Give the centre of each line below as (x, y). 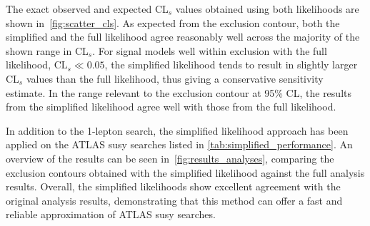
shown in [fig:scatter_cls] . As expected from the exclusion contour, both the (173, 22)
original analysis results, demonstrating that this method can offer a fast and (174, 200)
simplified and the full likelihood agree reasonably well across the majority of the (183, 37)
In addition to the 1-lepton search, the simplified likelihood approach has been (177, 130)
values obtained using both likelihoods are (267, 9)
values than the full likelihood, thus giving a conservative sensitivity (175, 78)
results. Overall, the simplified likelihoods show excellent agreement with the (173, 186)
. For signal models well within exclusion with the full (210, 50)
